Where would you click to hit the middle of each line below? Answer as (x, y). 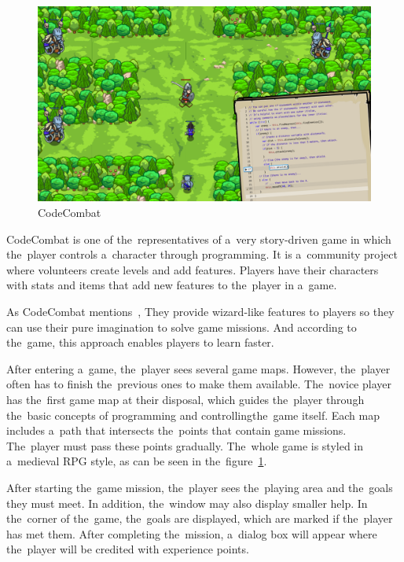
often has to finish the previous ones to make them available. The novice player (199, 384)
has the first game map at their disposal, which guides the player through (185, 399)
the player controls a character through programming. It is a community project (202, 254)
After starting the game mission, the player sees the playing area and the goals (200, 487)
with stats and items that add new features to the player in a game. (172, 285)
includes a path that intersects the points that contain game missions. (176, 430)
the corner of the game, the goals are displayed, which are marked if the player (200, 518)
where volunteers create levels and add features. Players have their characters (193, 269)
